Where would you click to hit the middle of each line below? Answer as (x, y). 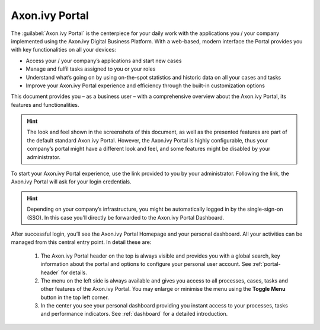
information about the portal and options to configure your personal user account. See (146, 264)
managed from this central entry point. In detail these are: (81, 242)
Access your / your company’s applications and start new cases (104, 61)
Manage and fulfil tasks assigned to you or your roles (91, 69)
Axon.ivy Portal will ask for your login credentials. (71, 182)
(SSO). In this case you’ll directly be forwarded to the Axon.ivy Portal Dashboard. (126, 217)
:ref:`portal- (266, 264)
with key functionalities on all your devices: (64, 50)
